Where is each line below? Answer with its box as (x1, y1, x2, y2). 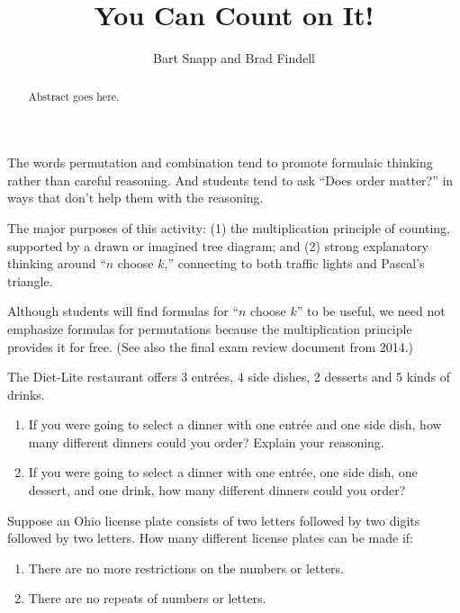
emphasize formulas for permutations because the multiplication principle (7, 319, 412, 338)
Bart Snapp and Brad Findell (153, 49, 315, 68)
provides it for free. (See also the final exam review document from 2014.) (7, 337, 414, 356)
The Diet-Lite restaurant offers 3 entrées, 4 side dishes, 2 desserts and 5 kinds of (7, 367, 451, 386)
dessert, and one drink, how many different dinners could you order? (28, 481, 406, 500)
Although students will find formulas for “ (7, 302, 239, 320)
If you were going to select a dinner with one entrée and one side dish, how (28, 415, 442, 434)
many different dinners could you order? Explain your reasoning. (28, 432, 384, 451)
